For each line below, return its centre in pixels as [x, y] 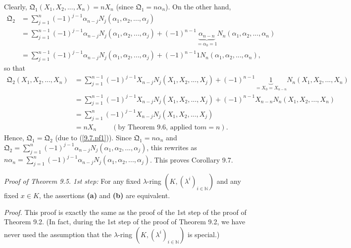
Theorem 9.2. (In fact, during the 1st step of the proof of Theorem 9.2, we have [125, 222]
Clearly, [16, 6]
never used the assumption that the [58, 234]
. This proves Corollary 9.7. [192, 159]
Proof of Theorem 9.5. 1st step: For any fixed [73, 181]
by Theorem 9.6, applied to [159, 127]
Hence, [14, 137]
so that [15, 68]
